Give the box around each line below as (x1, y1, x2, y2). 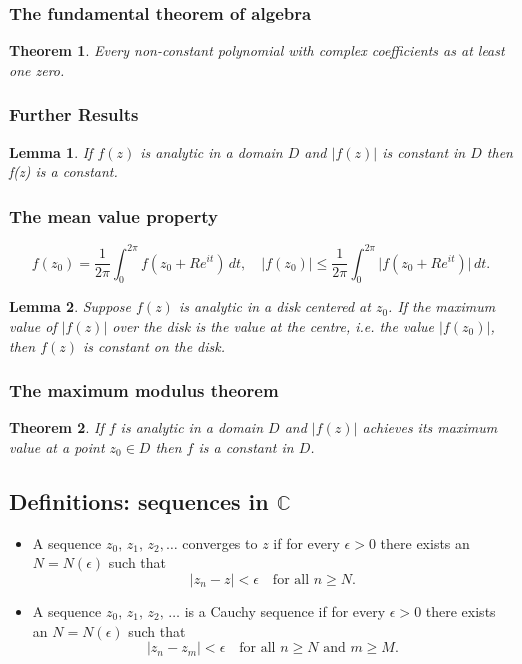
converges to (182, 532, 258, 553)
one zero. (9, 59, 65, 80)
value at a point (9, 436, 105, 457)
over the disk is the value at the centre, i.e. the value (112, 315, 435, 336)
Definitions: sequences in (9, 485, 269, 516)
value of (9, 315, 57, 336)
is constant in (382, 141, 466, 162)
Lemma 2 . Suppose (9, 296, 132, 317)
